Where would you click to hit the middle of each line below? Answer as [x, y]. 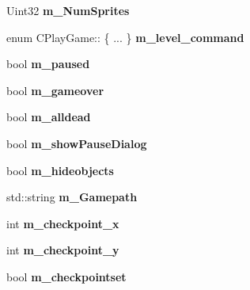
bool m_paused [48, 64]
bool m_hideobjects [60, 170]
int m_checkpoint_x [63, 223]
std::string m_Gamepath [72, 197]
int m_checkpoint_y [63, 250]
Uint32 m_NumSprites [68, 10]
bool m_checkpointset [66, 276]
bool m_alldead [49, 117]
